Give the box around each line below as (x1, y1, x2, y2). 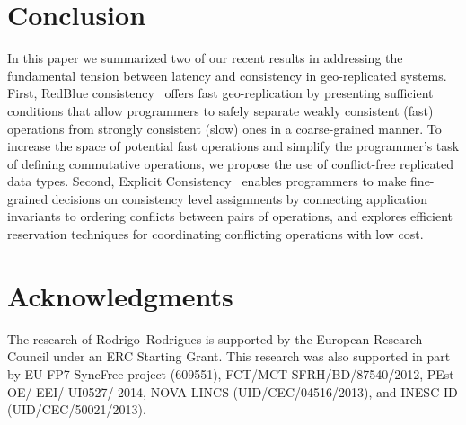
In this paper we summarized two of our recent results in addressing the (7, 49, 403, 67)
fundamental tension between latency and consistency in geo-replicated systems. (7, 66, 447, 84)
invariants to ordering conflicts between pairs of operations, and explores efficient (7, 207, 453, 226)
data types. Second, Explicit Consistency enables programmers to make (7, 172, 407, 190)
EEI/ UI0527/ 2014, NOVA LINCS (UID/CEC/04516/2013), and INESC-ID (36, 382, 458, 401)
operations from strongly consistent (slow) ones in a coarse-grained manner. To (7, 119, 442, 137)
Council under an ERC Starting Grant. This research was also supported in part (7, 347, 451, 366)
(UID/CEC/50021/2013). (7, 400, 146, 419)
